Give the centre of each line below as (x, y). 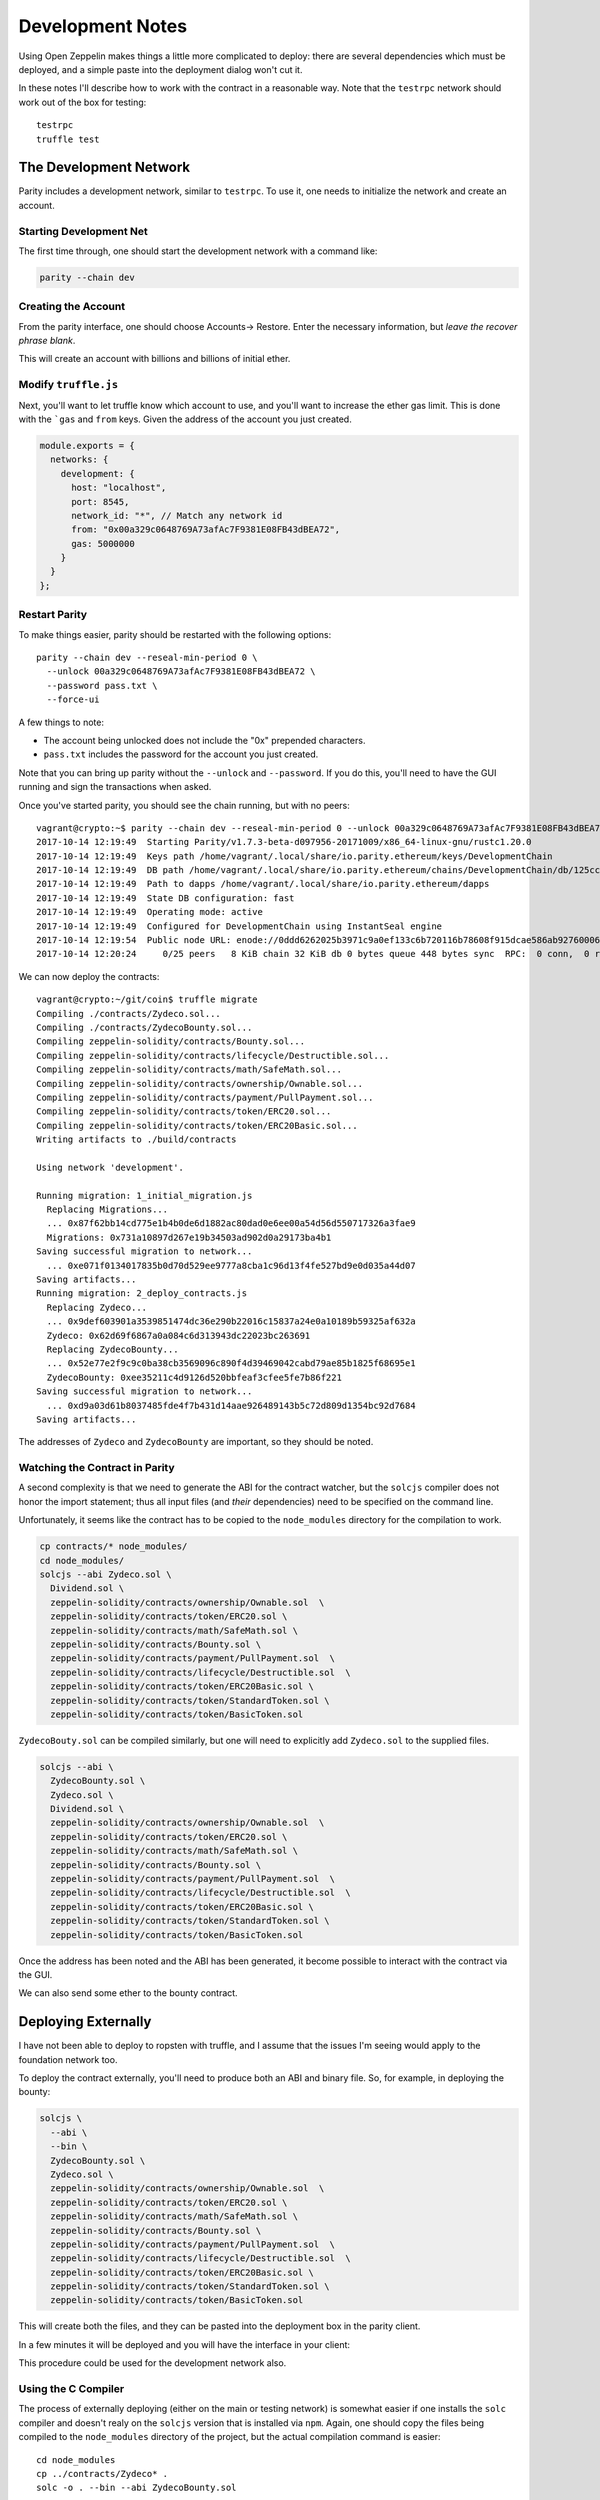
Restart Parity (53, 615)
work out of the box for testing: (82, 102)
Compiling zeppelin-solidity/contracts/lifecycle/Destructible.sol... (213, 1055)
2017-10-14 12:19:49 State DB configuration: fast (165, 898)
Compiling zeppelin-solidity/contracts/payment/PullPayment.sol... (205, 1097)
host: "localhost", (119, 488)
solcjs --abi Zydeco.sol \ (105, 1574)
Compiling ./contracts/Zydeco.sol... (129, 1013)
